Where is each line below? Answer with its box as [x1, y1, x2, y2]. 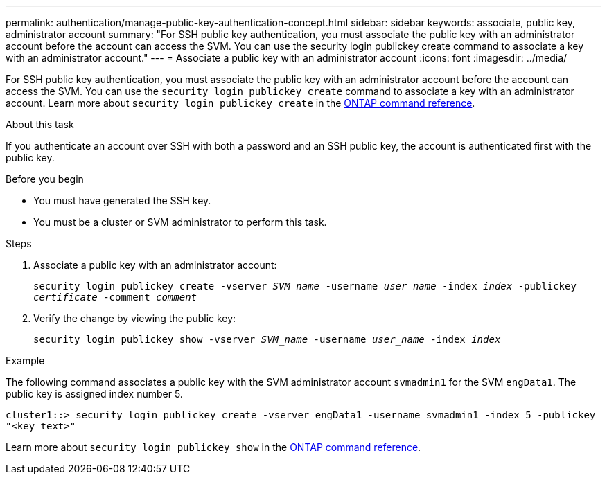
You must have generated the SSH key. [33, 195, 211, 206]
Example [6, 355, 45, 366]
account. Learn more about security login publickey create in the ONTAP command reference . [6, 97, 475, 109]
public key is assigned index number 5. [6, 388, 183, 400]
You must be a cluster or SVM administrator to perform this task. [33, 216, 327, 228]
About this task [6, 118, 74, 130]
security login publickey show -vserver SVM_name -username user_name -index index [33, 334, 501, 345]
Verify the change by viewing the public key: [33, 312, 236, 324]
